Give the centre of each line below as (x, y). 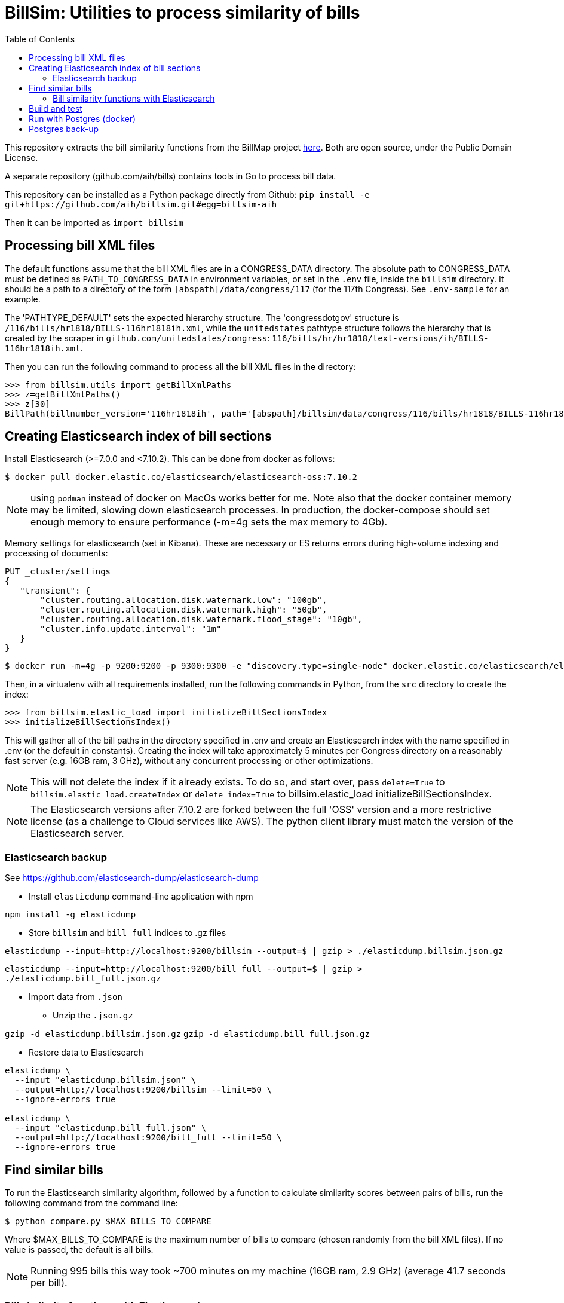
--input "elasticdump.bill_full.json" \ (111, 1128)
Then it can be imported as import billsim (94, 222)
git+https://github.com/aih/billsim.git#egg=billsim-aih (141, 204)
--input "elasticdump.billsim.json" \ (105, 1080)
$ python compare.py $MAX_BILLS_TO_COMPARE (108, 1221)
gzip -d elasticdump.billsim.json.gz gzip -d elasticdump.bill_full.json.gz (187, 1034)
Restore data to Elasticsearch (86, 1053)
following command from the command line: (91, 1203)
